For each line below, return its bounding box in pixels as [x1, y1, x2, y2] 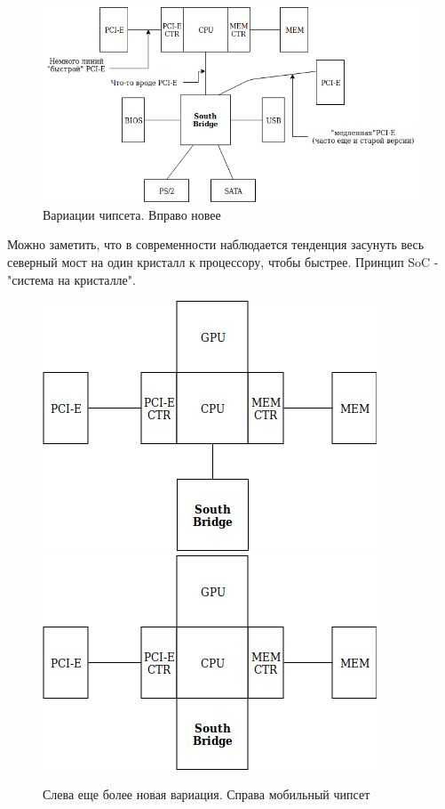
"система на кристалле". [7, 270, 136, 288]
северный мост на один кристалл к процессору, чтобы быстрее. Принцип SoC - [7, 252, 439, 271]
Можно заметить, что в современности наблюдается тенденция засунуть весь [7, 235, 425, 254]
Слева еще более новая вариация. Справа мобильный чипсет [43, 785, 370, 804]
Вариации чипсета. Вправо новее [43, 205, 221, 223]
